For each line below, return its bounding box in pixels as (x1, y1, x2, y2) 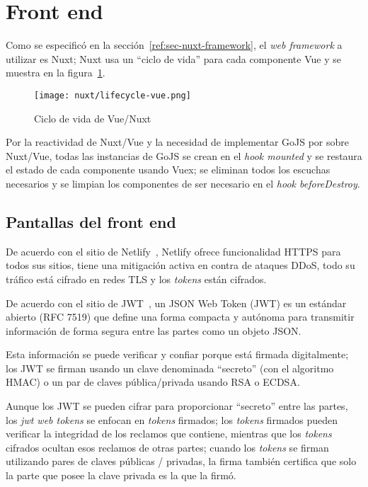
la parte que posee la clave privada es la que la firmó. (6, 468, 236, 483)
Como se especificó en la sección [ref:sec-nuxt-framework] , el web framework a (6, 38, 343, 52)
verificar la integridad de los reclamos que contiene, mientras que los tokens (6, 426, 332, 441)
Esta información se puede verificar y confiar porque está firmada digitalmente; (6, 347, 349, 362)
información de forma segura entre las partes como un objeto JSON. (6, 323, 301, 338)
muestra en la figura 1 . (6, 65, 105, 80)
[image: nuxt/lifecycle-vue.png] (34, 90, 191, 101)
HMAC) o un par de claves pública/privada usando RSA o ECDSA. (6, 374, 300, 389)
